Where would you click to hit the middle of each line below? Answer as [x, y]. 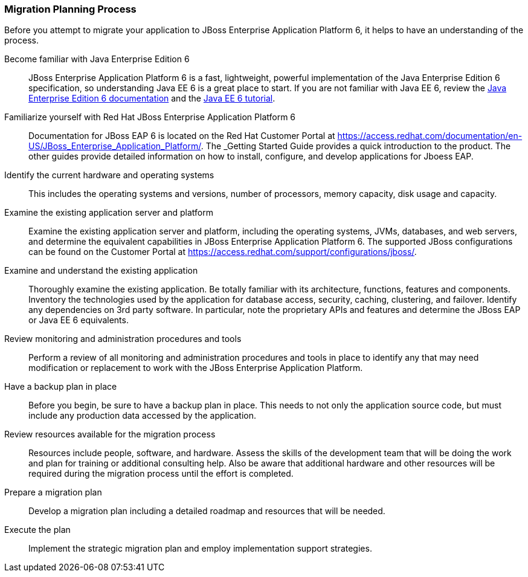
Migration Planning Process [70, 9]
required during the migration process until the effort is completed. [161, 474]
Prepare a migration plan [53, 492]
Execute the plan [37, 530]
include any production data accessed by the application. [143, 416]
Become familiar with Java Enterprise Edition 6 [97, 59]
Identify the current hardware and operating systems [109, 175]
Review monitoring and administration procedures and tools [123, 339]
